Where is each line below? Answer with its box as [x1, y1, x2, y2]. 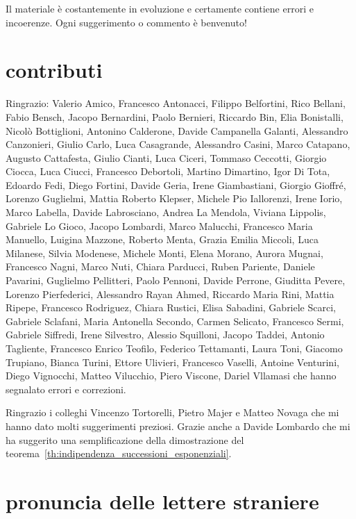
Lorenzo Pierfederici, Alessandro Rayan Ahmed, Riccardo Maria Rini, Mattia [6, 286, 334, 301]
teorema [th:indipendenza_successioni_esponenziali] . [6, 446, 232, 461]
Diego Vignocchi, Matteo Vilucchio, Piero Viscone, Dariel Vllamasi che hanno [6, 368, 337, 383]
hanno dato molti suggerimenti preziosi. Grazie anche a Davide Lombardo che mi [6, 418, 350, 433]
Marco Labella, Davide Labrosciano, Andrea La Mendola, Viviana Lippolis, [6, 205, 326, 220]
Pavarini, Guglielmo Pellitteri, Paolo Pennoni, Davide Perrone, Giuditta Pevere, [6, 273, 346, 288]
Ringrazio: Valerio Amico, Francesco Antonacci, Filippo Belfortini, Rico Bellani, [6, 96, 346, 110]
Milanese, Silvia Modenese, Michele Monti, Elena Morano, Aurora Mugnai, [6, 245, 323, 260]
